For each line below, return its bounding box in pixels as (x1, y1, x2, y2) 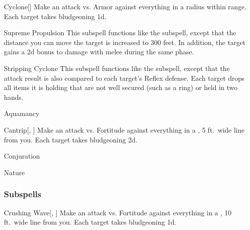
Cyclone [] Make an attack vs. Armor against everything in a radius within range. (4, 1, 247, 11)
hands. (4, 92, 23, 102)
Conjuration (4, 151, 40, 161)
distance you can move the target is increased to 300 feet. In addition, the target (4, 37, 246, 47)
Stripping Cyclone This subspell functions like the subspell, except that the (4, 63, 230, 73)
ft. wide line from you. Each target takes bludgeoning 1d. (4, 217, 177, 227)
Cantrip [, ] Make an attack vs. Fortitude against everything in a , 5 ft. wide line (4, 124, 245, 135)
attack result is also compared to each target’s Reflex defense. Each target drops (4, 72, 245, 83)
